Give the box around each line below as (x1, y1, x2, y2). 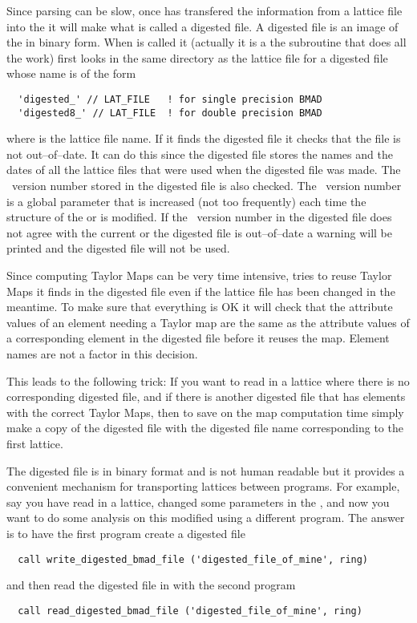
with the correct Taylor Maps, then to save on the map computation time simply (6, 403, 404, 420)
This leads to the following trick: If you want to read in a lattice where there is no (6, 372, 410, 389)
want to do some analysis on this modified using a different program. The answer (6, 509, 405, 526)
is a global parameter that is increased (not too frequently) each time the (6, 192, 366, 209)
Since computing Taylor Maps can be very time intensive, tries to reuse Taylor (6, 267, 392, 284)
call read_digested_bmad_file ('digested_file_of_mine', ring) (18, 605, 362, 617)
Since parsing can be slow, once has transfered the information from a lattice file (6, 2, 403, 18)
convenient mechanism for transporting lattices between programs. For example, (6, 478, 400, 495)
